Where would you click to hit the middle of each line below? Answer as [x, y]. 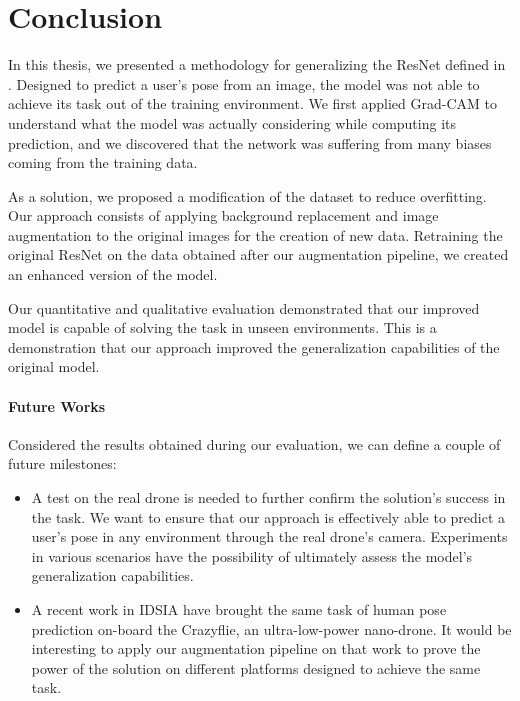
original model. [54, 366]
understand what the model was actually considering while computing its [232, 122]
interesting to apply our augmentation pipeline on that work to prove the [256, 648]
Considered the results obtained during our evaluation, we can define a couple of [254, 443]
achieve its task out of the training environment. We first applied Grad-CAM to [252, 103]
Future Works [57, 405]
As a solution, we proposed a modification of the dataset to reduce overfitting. [247, 195]
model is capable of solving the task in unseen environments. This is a [222, 327]
